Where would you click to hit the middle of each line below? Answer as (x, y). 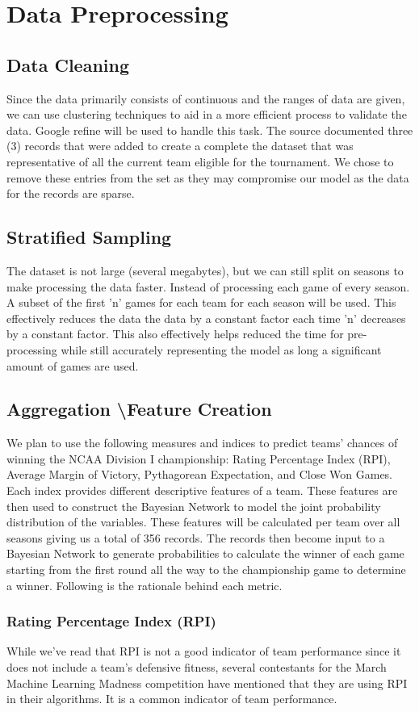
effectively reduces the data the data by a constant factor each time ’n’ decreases (206, 318)
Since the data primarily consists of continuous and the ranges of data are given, (206, 98)
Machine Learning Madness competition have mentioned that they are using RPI (207, 683)
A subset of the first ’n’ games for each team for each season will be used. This (201, 302)
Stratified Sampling (89, 237)
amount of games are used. (73, 365)
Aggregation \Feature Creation (139, 409)
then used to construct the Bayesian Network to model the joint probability (194, 506)
